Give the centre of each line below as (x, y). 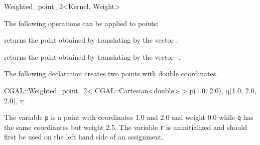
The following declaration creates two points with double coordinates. (111, 74)
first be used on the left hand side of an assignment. (84, 137)
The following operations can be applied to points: (82, 23)
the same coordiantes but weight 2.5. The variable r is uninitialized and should (125, 127)
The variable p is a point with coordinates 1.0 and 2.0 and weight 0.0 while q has (129, 117)
